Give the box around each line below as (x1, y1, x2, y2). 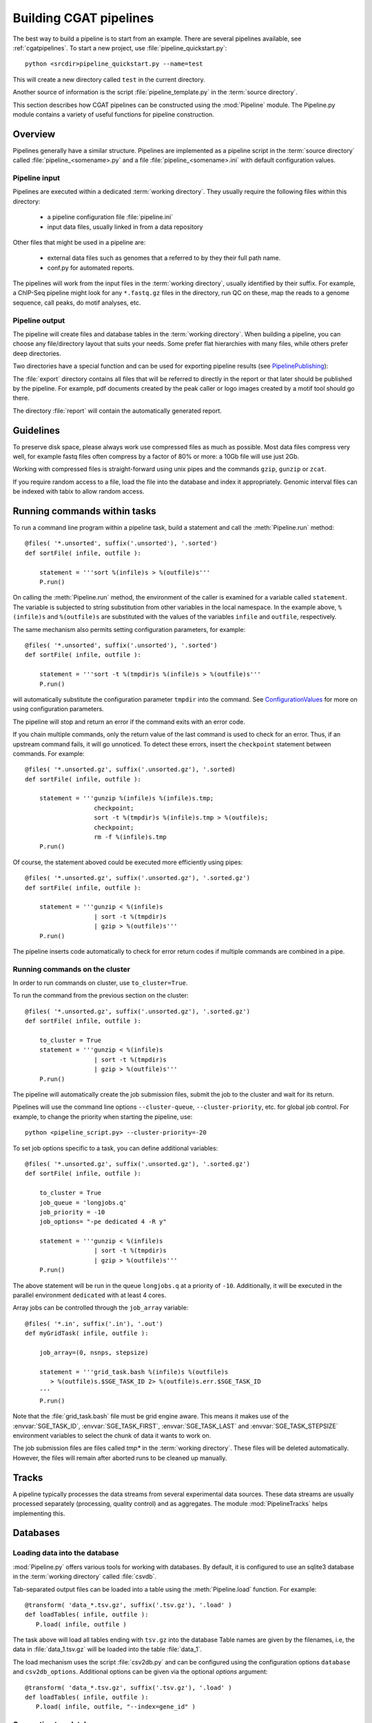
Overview (12, 128, 56, 140)
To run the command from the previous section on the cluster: (12, 991, 189, 999)
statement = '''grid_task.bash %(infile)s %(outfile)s (39, 1368, 229, 1376)
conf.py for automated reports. (47, 263, 134, 272)
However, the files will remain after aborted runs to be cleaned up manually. (12, 1454, 227, 1462)
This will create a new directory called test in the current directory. (12, 75, 206, 83)
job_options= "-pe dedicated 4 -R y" (39, 1218, 167, 1226)
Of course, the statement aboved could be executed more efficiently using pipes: (12, 858, 243, 866)
